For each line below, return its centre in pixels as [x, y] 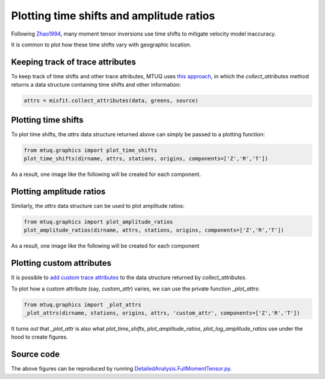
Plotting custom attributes [61, 263]
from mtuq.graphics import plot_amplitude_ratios [98, 222]
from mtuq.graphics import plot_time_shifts [91, 150]
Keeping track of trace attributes [74, 62]
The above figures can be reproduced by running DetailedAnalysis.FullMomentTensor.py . [122, 369]
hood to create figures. [40, 337]
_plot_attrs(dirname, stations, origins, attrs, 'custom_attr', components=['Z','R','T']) [162, 313]
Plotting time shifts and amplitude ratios [113, 16]
